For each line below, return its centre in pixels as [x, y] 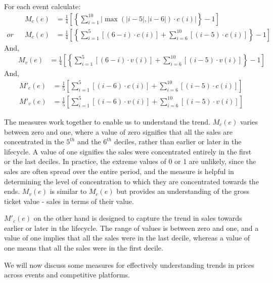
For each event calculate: [42, 6]
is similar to [68, 191]
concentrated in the [34, 141]
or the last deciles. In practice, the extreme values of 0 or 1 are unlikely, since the [130, 161]
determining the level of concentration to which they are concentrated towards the [131, 181]
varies [249, 121]
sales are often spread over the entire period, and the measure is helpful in [119, 171]
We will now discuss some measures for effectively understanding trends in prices [129, 265]
